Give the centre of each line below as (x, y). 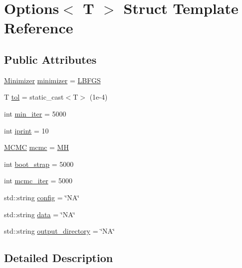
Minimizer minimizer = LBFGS (52, 80)
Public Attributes (50, 59)
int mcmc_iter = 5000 (38, 181)
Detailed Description (59, 258)
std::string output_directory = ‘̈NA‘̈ (59, 231)
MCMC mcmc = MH (36, 147)
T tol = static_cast (34, 97)
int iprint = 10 (26, 130)
